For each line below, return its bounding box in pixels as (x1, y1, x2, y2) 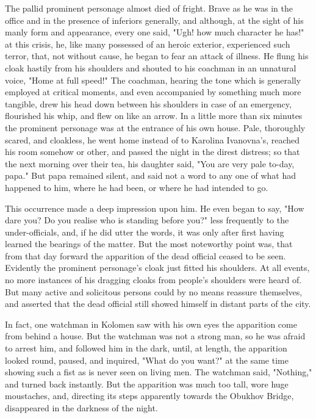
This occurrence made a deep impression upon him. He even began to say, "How (5, 201, 304, 214)
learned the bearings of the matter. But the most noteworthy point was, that (5, 237, 293, 250)
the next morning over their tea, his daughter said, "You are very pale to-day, (5, 157, 295, 170)
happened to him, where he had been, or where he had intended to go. (5, 181, 268, 193)
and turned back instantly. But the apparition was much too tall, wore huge (5, 377, 289, 390)
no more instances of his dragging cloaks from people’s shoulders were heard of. (5, 273, 302, 286)
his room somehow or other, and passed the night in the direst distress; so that (5, 145, 300, 158)
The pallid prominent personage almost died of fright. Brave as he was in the (5, 2, 293, 14)
